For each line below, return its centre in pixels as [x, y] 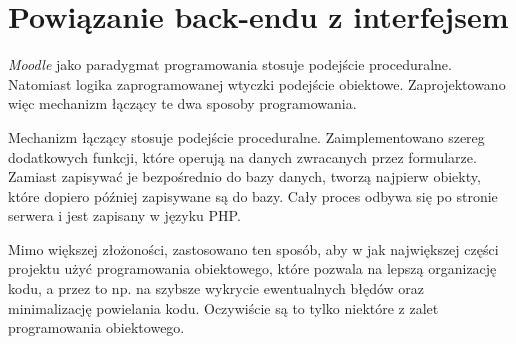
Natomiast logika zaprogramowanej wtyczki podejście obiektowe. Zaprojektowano [257, 83]
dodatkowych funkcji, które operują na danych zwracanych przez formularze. [242, 156]
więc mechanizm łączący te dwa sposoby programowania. [182, 103]
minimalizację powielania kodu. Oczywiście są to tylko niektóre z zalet [223, 307]
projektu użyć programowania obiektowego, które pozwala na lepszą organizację [252, 268]
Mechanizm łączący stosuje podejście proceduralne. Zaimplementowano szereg [246, 136]
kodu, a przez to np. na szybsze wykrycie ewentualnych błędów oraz [216, 288]
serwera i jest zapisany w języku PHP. [124, 215]
